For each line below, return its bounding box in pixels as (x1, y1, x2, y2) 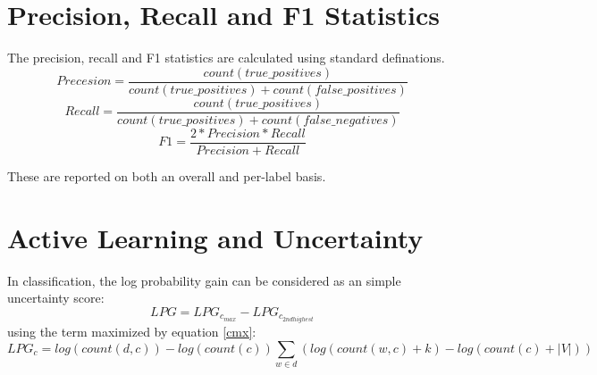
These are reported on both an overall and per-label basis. (7, 166, 326, 185)
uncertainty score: (7, 288, 105, 307)
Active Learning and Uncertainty (7, 219, 424, 255)
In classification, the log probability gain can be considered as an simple (7, 271, 401, 289)
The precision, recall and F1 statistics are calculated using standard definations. (7, 48, 445, 67)
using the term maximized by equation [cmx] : (7, 321, 256, 340)
